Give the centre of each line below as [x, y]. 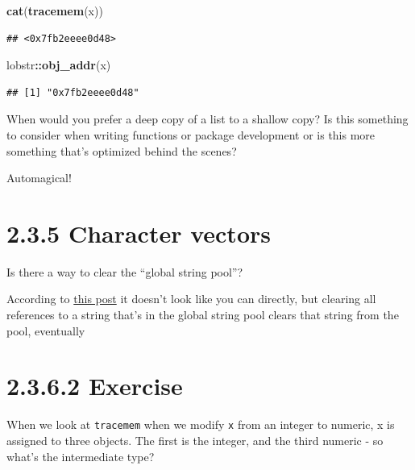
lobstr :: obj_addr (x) [59, 65]
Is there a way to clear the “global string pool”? [125, 271]
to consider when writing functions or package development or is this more [191, 134]
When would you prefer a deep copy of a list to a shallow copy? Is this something [207, 119]
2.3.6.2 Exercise [95, 386]
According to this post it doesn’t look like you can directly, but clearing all [191, 299]
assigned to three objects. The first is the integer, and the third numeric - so [195, 441]
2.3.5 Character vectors [139, 233]
